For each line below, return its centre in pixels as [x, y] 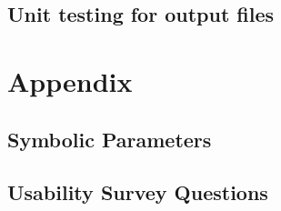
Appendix [70, 80]
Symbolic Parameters [110, 139]
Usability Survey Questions [138, 192]
